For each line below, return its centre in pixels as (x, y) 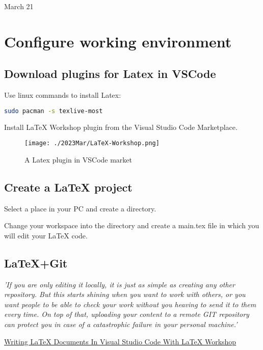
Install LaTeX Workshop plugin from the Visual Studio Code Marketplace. (121, 127)
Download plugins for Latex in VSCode (110, 74)
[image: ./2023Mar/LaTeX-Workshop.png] (92, 143)
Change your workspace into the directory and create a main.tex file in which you (132, 225)
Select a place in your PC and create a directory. (80, 208)
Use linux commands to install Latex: (63, 95)
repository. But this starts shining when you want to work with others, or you (125, 294)
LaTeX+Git (36, 263)
